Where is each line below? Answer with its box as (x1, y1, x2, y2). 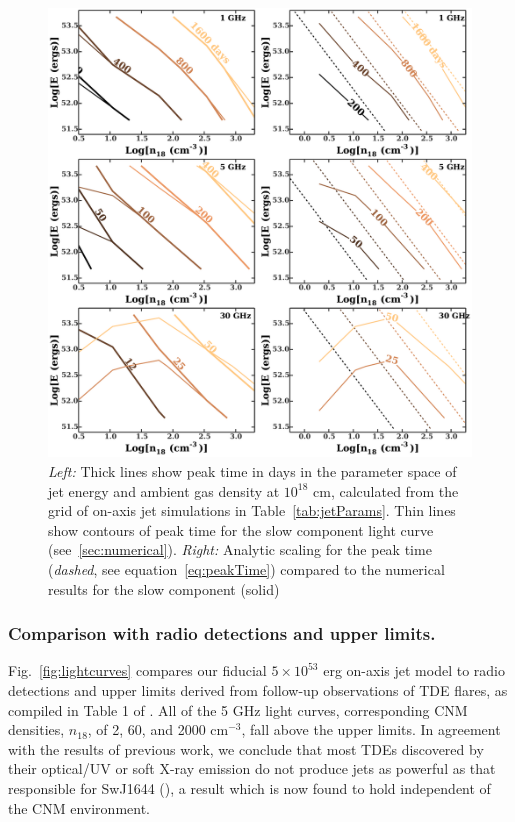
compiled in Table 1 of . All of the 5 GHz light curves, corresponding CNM (8, 699, 468, 720)
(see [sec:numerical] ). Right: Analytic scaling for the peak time (48, 539, 432, 560)
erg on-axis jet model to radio (323, 660, 505, 681)
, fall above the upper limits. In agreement (241, 719, 501, 740)
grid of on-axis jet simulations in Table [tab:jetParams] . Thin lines (48, 500, 456, 521)
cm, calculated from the (313, 480, 459, 501)
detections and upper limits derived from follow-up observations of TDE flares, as (8, 680, 508, 701)
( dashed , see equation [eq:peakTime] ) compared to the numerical (48, 559, 445, 580)
